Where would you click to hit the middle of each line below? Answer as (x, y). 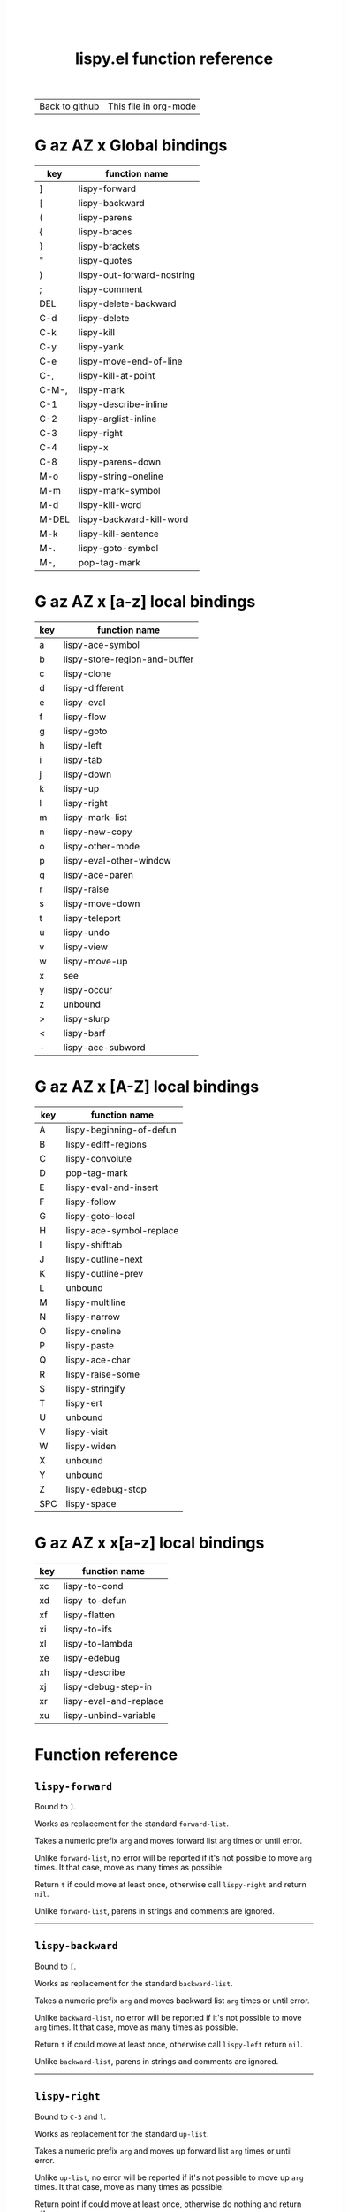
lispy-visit (87, 1432)
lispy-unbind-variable (110, 1715)
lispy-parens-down (120, 462)
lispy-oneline (94, 1331)
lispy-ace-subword (105, 1048)
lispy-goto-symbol (118, 549)
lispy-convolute (99, 1159)
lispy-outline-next (104, 1259)
